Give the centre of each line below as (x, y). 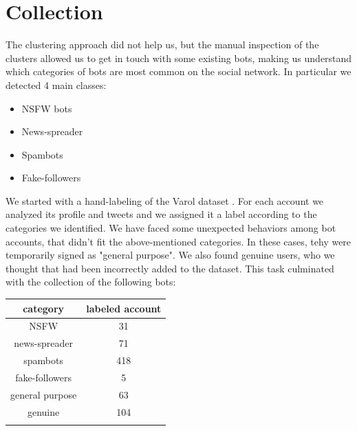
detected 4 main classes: (56, 84)
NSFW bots (47, 108)
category (44, 308)
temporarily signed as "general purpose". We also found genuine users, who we (170, 255)
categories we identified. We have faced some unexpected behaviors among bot (171, 228)
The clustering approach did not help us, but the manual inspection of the (162, 44)
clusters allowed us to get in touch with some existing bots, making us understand (179, 58)
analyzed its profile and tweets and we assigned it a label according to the (161, 214)
